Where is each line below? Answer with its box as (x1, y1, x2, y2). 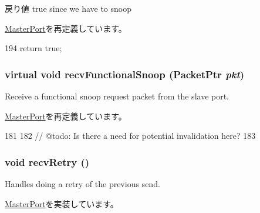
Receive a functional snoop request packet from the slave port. (5, 90, 229, 102)
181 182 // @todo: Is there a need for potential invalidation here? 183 (5, 129, 256, 142)
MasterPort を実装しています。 (5, 197, 119, 209)
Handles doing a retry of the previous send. (5, 178, 160, 189)
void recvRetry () (5, 154, 90, 169)
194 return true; (5, 42, 62, 54)
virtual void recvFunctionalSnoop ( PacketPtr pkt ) (5, 66, 245, 81)
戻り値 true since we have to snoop (5, 2, 131, 14)
